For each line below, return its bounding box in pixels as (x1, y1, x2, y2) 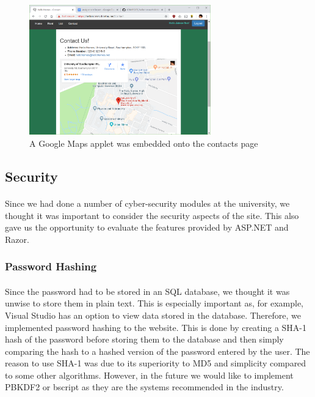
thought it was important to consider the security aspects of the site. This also (5, 209, 299, 221)
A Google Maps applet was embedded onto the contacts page (29, 136, 258, 149)
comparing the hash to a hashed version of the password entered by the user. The (5, 344, 310, 357)
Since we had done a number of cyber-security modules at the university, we (5, 196, 290, 209)
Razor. (5, 232, 29, 245)
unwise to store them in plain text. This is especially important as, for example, (5, 297, 304, 310)
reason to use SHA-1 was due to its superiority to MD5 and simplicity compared (5, 357, 306, 369)
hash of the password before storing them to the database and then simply (5, 333, 284, 346)
